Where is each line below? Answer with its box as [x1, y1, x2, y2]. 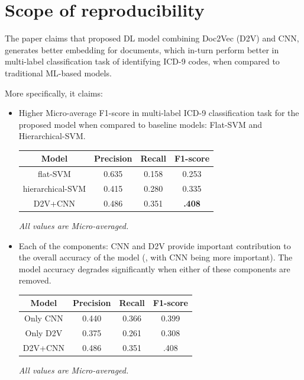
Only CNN [24, 312, 63, 324]
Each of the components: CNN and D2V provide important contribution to [18, 239, 291, 252]
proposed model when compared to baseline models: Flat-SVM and [18, 118, 262, 130]
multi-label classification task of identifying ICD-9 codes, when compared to [5, 55, 280, 67]
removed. [18, 274, 51, 286]
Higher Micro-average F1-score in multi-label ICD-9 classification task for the [18, 107, 299, 119]
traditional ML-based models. [5, 66, 112, 79]
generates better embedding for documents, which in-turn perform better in [5, 43, 279, 56]
